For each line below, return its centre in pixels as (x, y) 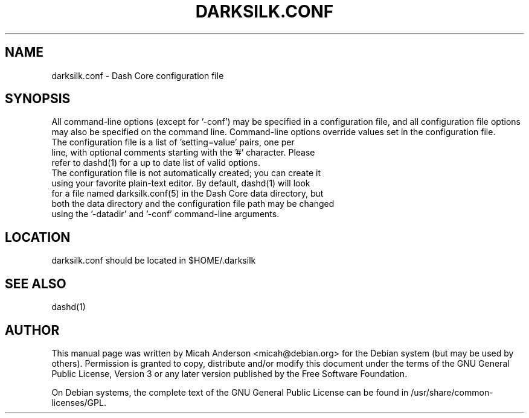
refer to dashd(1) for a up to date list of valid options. (156, 163)
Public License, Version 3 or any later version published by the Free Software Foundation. (229, 373)
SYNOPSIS (38, 99)
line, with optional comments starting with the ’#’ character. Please (183, 153)
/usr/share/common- (452, 392)
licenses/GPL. (79, 402)
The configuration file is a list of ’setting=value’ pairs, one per (173, 142)
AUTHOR (32, 330)
